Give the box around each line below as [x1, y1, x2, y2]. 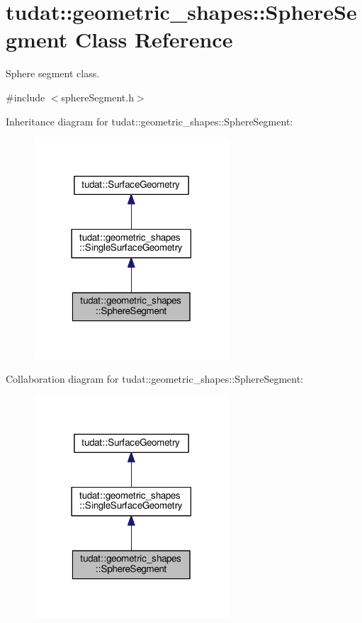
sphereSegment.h [61, 89, 134, 104]
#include [6, 89, 45, 104]
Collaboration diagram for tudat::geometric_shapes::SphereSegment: [6, 371, 304, 386]
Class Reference [74, 25, 233, 54]
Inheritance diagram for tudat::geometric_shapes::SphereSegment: [6, 113, 293, 128]
